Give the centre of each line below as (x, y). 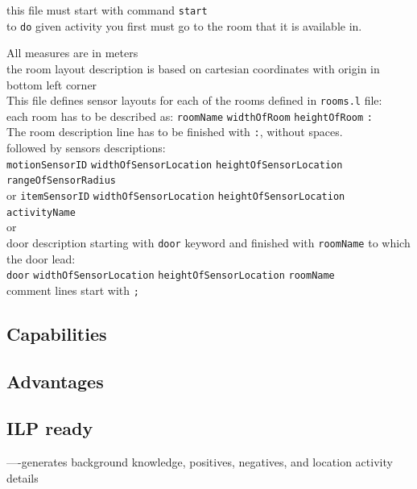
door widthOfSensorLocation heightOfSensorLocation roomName (171, 276)
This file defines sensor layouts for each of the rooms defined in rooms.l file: (194, 100)
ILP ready (50, 428)
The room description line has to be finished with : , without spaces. (175, 132)
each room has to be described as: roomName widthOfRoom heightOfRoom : (190, 116)
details (23, 477)
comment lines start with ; (73, 290)
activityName (41, 212)
